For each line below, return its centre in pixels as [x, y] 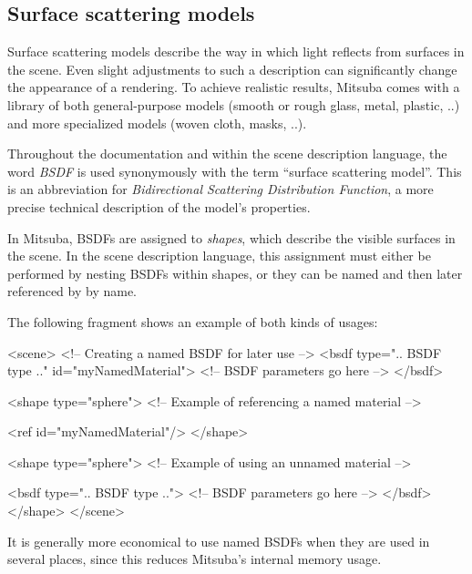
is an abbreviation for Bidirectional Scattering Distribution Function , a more [221, 189]
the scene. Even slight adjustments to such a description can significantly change [232, 69]
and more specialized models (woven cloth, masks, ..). [157, 123]
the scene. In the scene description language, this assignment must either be [219, 256]
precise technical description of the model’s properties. [159, 206]
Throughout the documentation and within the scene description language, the [227, 154]
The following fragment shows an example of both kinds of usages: [193, 321]
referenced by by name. [72, 291]
